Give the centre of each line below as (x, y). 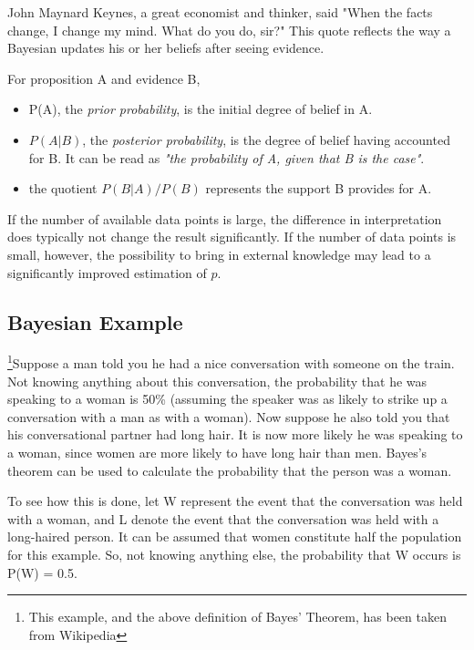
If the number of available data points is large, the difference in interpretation (225, 218)
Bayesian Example (95, 321)
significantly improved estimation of (107, 272)
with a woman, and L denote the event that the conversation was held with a (223, 518)
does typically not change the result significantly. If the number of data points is (232, 237)
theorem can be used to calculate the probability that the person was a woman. (230, 470)
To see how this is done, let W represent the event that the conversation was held (235, 501)
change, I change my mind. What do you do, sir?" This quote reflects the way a (229, 30)
